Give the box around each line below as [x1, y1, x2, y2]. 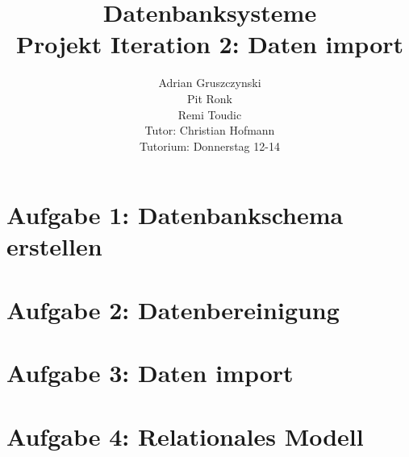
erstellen [6, 230, 102, 263]
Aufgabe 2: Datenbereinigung [6, 293, 340, 326]
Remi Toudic [177, 106, 242, 123]
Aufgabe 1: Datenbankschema [6, 198, 344, 231]
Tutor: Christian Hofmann [144, 122, 275, 139]
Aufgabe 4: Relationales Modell [6, 419, 364, 452]
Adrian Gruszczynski [158, 74, 261, 91]
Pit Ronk [186, 89, 232, 106]
